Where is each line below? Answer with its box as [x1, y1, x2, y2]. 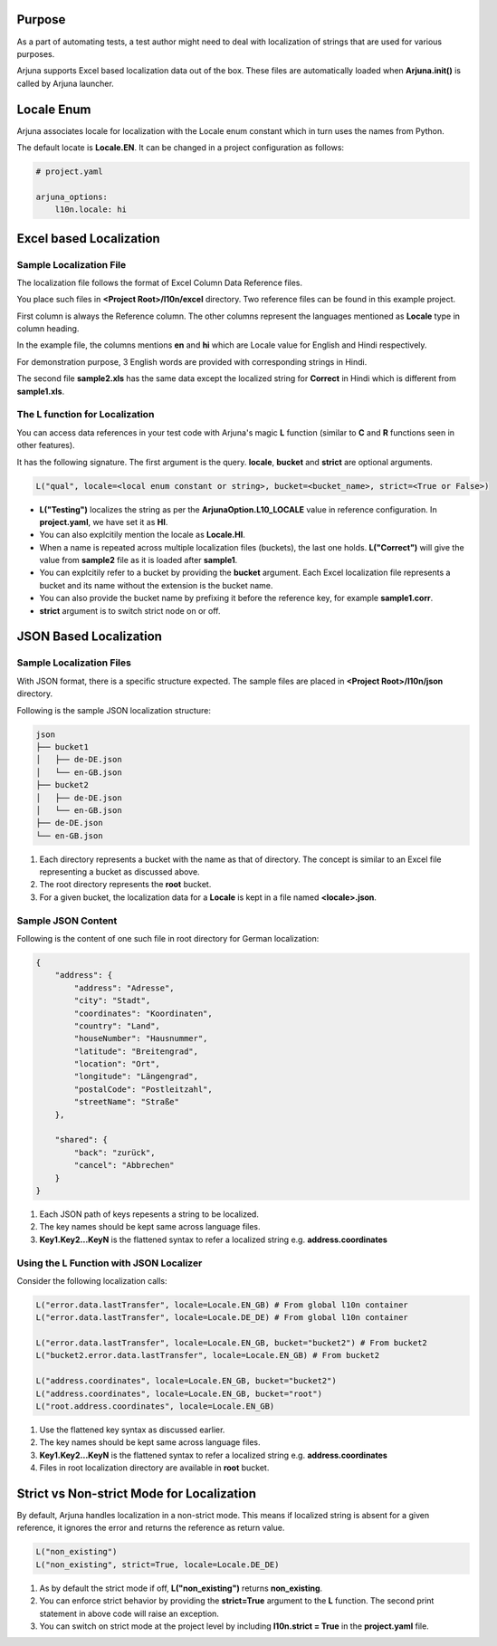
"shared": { [54, 1134, 109, 1145]
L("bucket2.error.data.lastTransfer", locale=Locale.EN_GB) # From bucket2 [35, 1350, 380, 1361]
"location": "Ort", [73, 1059, 160, 1069]
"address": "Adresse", [73, 982, 176, 993]
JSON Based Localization [16, 629, 163, 645]
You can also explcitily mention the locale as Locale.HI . [39, 530, 246, 541]
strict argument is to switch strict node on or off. [39, 605, 221, 616]
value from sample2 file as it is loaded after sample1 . [39, 555, 238, 566]
